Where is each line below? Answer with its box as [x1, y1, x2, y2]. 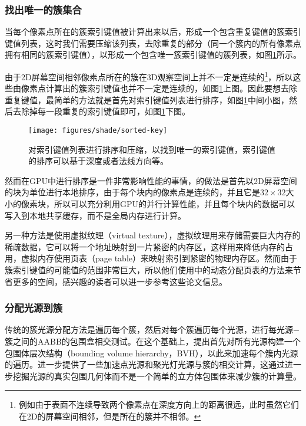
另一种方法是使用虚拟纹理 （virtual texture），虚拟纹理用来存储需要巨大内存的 [5, 229, 301, 241]
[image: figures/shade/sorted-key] [28, 126, 168, 135]
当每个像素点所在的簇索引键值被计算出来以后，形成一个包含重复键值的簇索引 [5, 25, 301, 38]
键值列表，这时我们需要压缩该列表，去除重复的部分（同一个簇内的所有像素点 [5, 37, 301, 49]
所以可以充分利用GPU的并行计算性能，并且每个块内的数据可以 [54, 198, 295, 210]
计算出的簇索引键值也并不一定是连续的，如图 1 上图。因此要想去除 [45, 82, 297, 94]
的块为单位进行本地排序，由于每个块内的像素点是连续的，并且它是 [5, 186, 260, 198]
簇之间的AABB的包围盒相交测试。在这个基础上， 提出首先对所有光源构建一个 [5, 335, 301, 348]
